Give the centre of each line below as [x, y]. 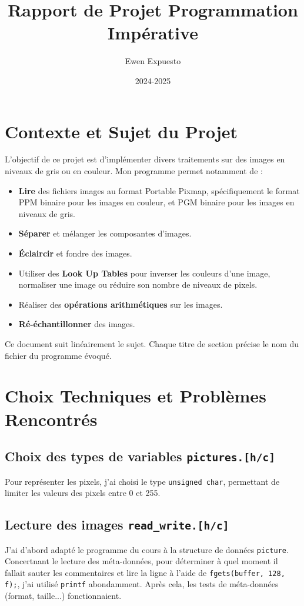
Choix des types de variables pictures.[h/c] [140, 456]
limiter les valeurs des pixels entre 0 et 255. [83, 493]
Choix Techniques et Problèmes [136, 396]
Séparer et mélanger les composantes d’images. [105, 233]
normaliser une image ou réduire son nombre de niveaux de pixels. [138, 284]
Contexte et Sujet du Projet [121, 131]
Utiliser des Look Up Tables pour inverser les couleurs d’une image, [144, 273]
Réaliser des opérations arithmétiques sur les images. [121, 304]
